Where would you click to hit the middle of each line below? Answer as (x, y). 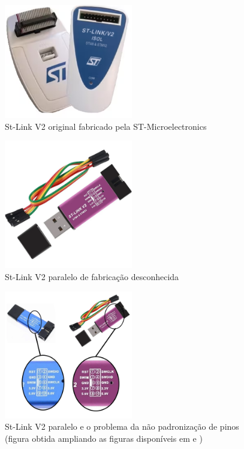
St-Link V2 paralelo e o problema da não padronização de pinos (122, 426)
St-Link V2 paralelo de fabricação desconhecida (92, 276)
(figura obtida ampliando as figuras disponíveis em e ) (104, 438)
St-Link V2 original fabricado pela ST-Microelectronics (106, 126)
